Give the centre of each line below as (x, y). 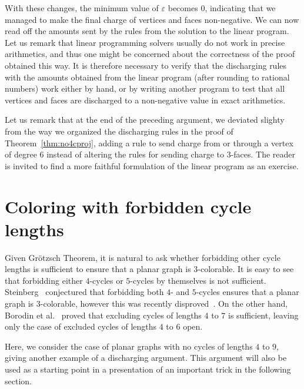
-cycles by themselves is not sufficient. (198, 280)
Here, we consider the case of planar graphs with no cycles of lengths (129, 346)
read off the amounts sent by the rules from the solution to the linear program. (147, 31)
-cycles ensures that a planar (248, 292)
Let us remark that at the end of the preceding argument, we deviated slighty (145, 120)
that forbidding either (44, 280)
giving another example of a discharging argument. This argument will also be (146, 358)
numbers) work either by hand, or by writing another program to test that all (145, 88)
